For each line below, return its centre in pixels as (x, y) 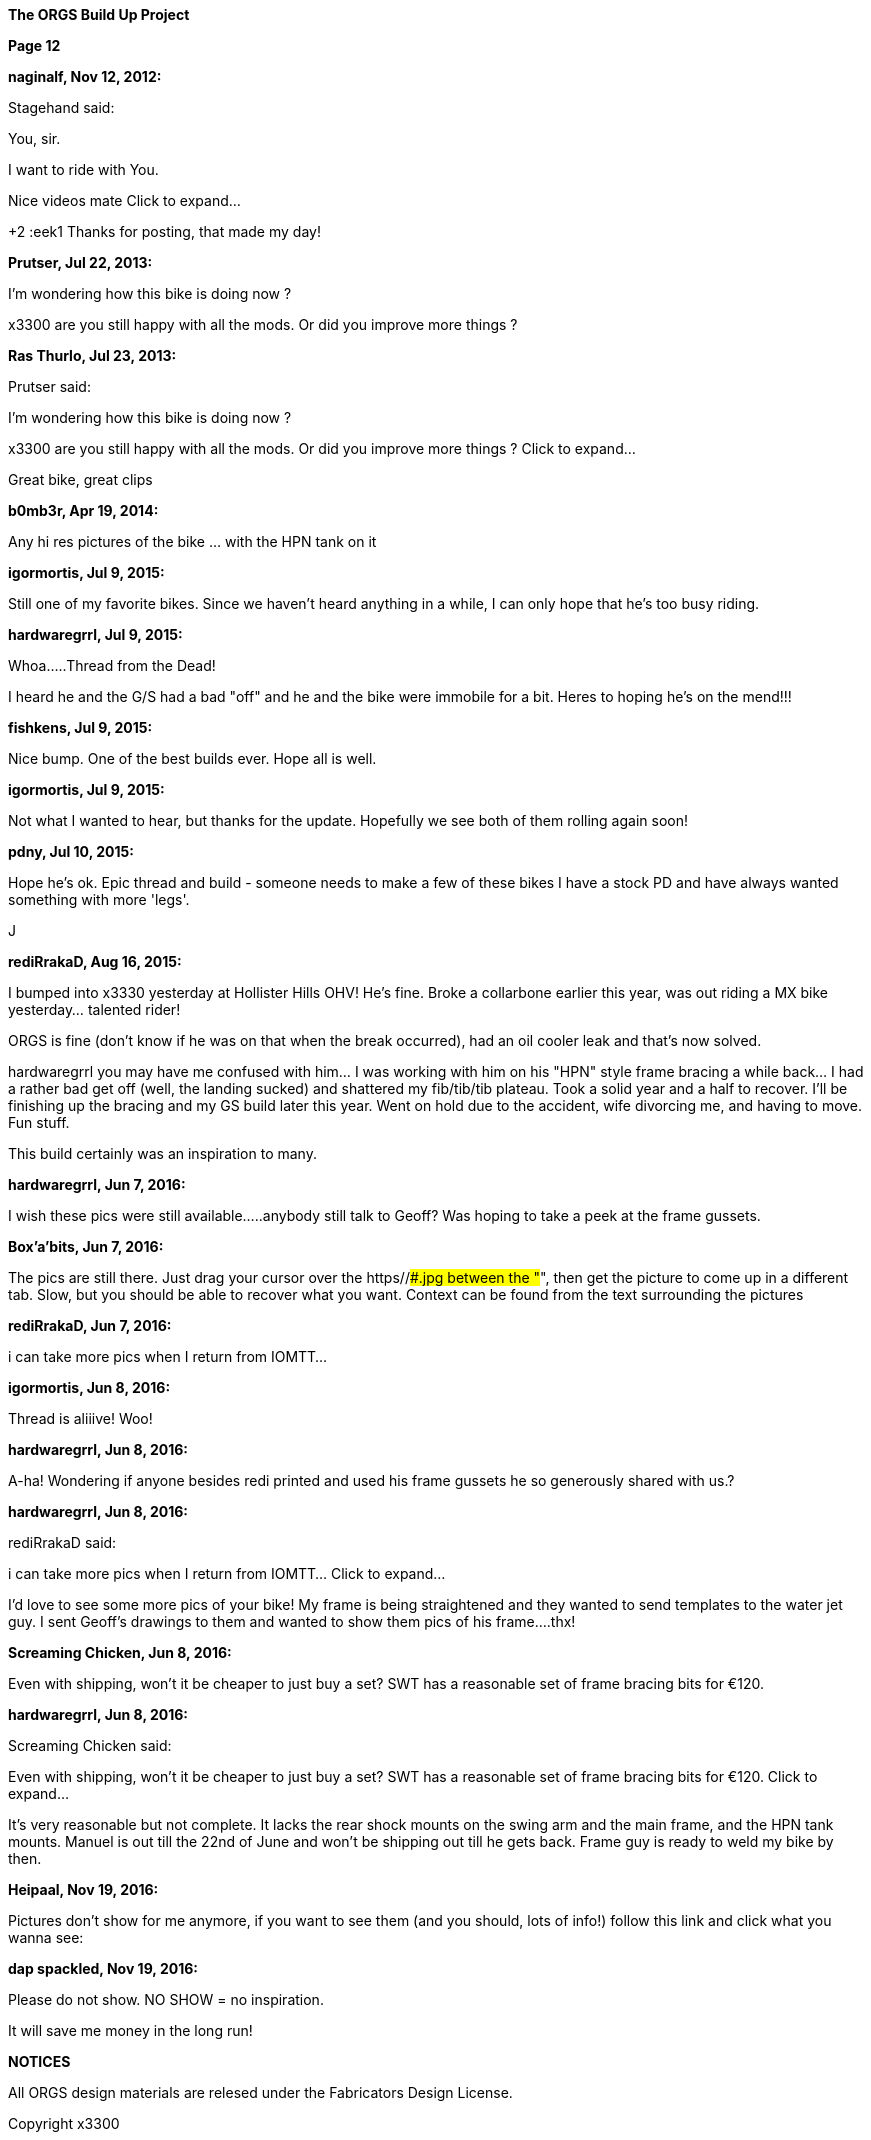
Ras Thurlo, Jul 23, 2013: (92, 355)
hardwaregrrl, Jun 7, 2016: (97, 1184)
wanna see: (46, 1937)
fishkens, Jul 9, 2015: (80, 727)
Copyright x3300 (64, 2123)
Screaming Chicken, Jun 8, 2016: (120, 1652)
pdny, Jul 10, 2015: (71, 851)
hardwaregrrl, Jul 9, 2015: (95, 634)
